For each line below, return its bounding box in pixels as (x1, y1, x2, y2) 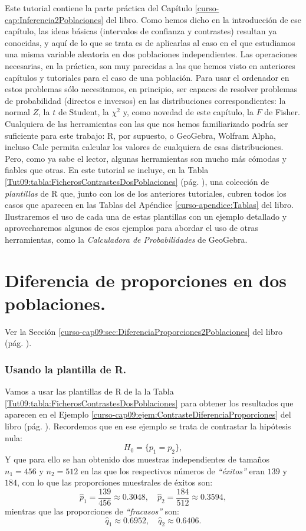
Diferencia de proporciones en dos (5, 268, 287, 292)
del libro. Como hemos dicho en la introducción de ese (106, 13, 301, 25)
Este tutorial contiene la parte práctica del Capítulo (5, 2, 193, 14)
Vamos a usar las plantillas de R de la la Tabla (5, 385, 174, 398)
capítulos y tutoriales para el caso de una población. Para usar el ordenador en (5, 71, 289, 83)
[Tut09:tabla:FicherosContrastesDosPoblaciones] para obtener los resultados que (5, 396, 294, 409)
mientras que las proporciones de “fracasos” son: (5, 504, 179, 517)
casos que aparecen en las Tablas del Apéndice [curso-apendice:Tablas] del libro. (5, 198, 294, 211)
